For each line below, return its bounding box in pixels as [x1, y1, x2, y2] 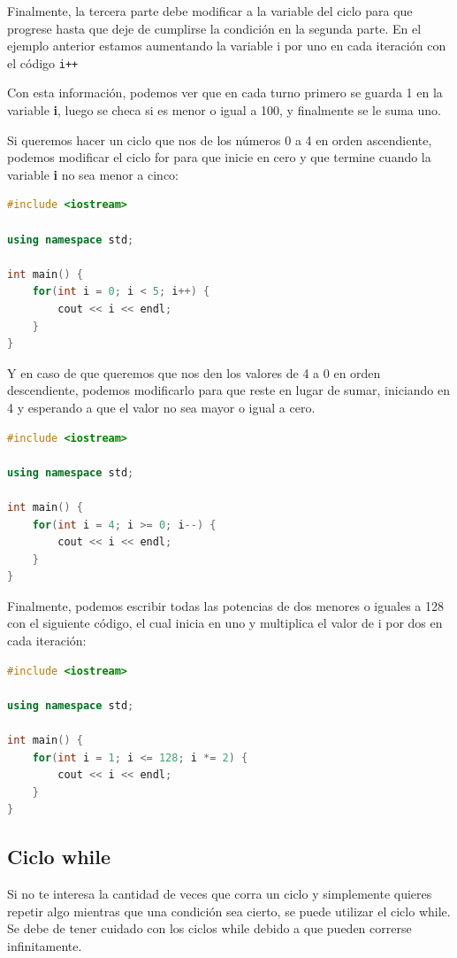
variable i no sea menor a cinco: [7, 165, 179, 183]
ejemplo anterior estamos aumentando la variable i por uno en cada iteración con [7, 36, 446, 55]
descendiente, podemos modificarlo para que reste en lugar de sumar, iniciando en [7, 381, 451, 399]
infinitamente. [7, 936, 82, 954]
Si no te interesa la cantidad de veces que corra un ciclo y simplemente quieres [7, 885, 432, 903]
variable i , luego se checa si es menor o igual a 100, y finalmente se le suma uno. [7, 101, 441, 120]
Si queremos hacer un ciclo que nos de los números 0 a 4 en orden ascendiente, [7, 130, 432, 149]
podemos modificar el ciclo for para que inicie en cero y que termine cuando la [7, 148, 431, 166]
